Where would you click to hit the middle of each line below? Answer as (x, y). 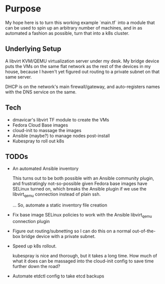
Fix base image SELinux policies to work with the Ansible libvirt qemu (82, 215)
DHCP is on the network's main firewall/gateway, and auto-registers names (82, 86)
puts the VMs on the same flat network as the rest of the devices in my (78, 66)
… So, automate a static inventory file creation (60, 205)
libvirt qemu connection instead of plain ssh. (56, 195)
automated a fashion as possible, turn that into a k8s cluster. (67, 33)
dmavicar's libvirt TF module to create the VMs (61, 119)
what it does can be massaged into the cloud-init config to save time (83, 261)
